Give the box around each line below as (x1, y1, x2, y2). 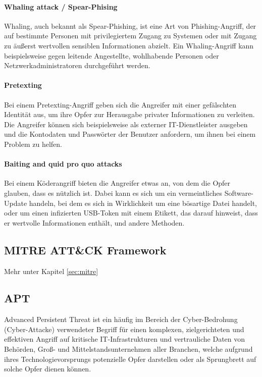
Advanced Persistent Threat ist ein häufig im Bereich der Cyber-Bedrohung (4, 314, 238, 325)
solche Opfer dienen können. (4, 363, 91, 374)
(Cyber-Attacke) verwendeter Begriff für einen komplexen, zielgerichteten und (4, 324, 244, 334)
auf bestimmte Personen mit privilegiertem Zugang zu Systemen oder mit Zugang (4, 30, 257, 41)
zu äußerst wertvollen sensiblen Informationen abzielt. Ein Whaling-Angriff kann (4, 40, 254, 50)
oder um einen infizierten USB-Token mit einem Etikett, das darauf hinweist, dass (4, 207, 258, 218)
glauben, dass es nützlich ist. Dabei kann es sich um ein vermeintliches (4, 187, 223, 198)
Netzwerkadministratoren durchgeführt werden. (4, 60, 150, 71)
